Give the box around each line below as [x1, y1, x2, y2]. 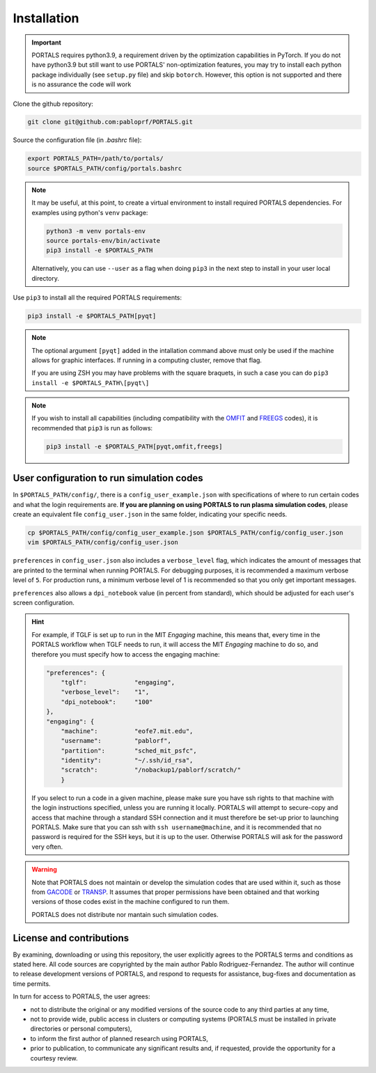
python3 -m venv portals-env [46, 227, 146, 235]
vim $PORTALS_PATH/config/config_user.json [27, 538, 179, 547]
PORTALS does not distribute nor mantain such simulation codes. [31, 910, 219, 918]
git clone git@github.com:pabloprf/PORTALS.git [27, 118, 193, 126]
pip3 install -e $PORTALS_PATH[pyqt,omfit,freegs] [46, 442, 223, 451]
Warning [31, 866, 57, 874]
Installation [13, 10, 79, 26]
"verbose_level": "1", [61, 688, 150, 696]
